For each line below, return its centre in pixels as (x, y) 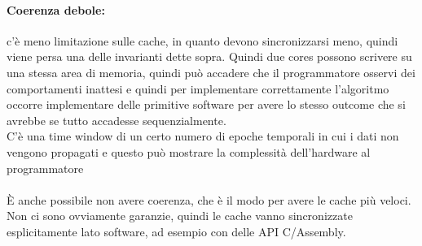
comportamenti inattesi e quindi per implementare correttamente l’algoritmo (198, 88)
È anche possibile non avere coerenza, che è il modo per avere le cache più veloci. (209, 199)
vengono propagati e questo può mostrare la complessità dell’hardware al (189, 151)
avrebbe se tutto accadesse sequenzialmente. (116, 120)
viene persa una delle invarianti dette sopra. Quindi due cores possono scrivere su (209, 56)
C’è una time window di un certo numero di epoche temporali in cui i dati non (203, 136)
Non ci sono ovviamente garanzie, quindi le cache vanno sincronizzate (180, 216)
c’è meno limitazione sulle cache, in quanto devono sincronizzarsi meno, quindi (202, 40)
